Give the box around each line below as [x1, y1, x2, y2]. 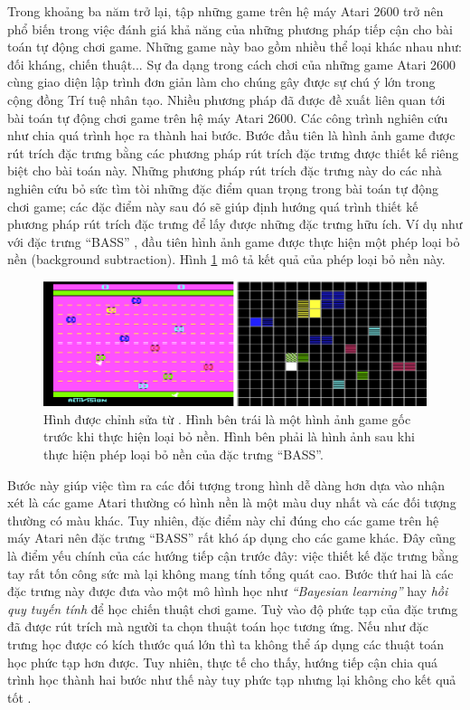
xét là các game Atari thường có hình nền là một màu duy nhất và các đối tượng [7, 493, 456, 512]
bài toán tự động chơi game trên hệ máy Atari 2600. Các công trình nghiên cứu [7, 108, 448, 127]
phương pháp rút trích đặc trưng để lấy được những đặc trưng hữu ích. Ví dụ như [7, 214, 463, 233]
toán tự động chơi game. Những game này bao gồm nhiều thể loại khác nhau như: [7, 37, 462, 56]
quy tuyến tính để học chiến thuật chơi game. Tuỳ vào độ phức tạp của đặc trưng [7, 599, 458, 618]
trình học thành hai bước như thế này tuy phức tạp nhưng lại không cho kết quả [7, 670, 456, 689]
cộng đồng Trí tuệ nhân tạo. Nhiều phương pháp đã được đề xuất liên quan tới [7, 90, 446, 109]
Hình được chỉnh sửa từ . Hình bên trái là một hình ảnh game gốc [43, 409, 411, 428]
